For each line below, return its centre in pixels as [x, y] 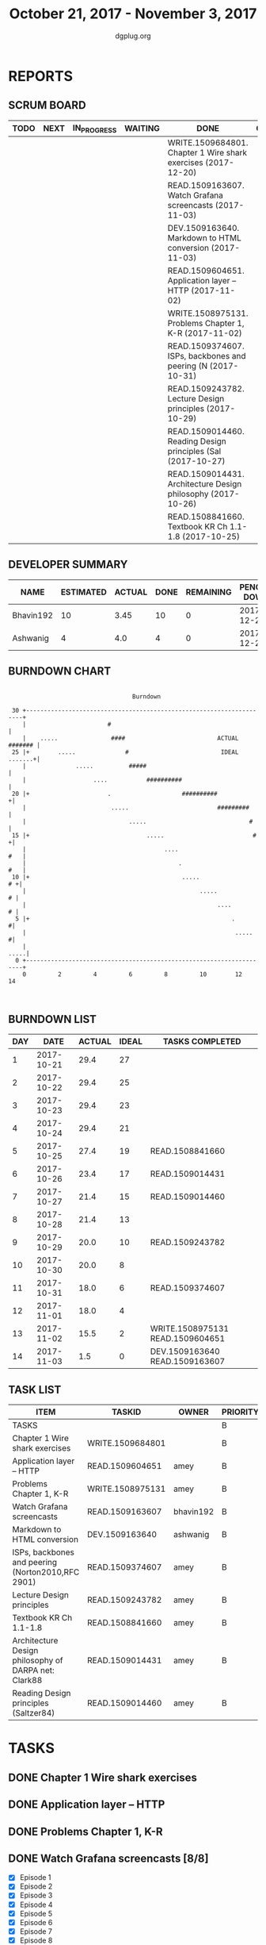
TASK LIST [35, 1390]
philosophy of [38, 1661]
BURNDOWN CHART [60, 671]
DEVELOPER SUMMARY [68, 565]
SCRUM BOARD [47, 105]
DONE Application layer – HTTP [87, 1805]
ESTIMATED [84, 592]
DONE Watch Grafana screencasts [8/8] [108, 1858]
